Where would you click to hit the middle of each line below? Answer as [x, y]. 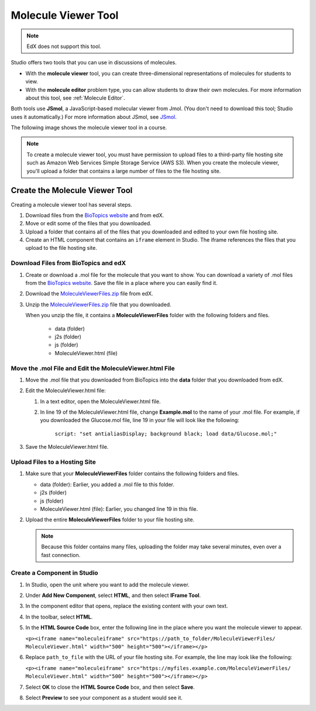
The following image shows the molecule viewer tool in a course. [89, 128]
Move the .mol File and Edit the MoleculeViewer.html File [93, 368]
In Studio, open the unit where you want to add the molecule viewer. [107, 585]
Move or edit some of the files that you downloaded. [88, 224]
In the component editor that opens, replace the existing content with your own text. [127, 606]
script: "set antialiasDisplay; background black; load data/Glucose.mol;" [166, 434]
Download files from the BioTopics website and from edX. [95, 215]
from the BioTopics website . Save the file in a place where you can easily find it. [121, 283]
